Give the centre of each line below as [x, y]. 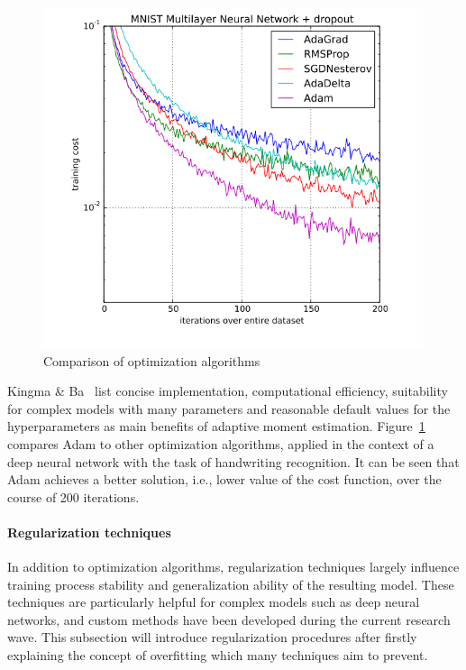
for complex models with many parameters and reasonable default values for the [229, 408]
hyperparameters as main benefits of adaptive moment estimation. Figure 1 [216, 426]
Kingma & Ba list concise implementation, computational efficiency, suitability [228, 391]
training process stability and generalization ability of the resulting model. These [231, 584]
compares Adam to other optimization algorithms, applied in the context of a [221, 443]
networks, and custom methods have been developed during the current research [229, 619]
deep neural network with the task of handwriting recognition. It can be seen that [233, 461]
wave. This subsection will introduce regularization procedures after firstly [212, 637]
